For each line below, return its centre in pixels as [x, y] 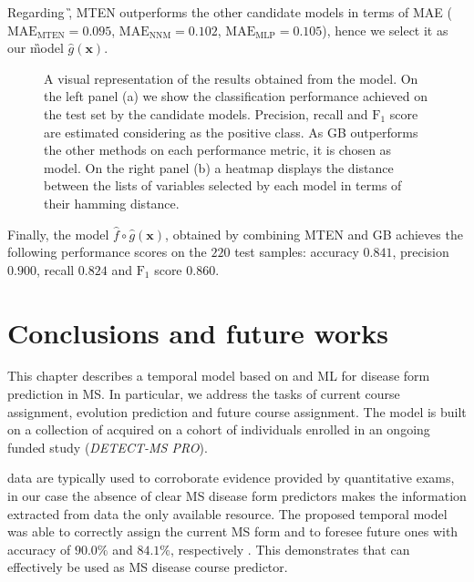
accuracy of [39, 549]
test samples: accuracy [297, 252]
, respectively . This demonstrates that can [290, 549]
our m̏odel [36, 48]
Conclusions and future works [198, 332]
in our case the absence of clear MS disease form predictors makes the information [237, 495]
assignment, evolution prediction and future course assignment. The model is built [237, 411]
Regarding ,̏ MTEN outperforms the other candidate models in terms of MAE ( [230, 12]
